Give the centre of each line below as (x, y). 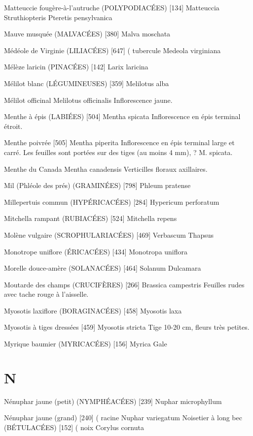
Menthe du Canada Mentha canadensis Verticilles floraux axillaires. (106, 169)
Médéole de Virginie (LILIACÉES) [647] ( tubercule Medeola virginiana (112, 50)
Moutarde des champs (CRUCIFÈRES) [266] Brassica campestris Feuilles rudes (124, 284)
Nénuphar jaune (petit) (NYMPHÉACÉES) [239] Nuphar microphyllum (113, 401)
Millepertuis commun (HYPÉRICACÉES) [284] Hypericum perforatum (112, 202)
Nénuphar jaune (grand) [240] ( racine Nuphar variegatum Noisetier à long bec (123, 418)
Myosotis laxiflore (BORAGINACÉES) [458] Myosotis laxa (93, 310)
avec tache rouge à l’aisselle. (46, 294)
